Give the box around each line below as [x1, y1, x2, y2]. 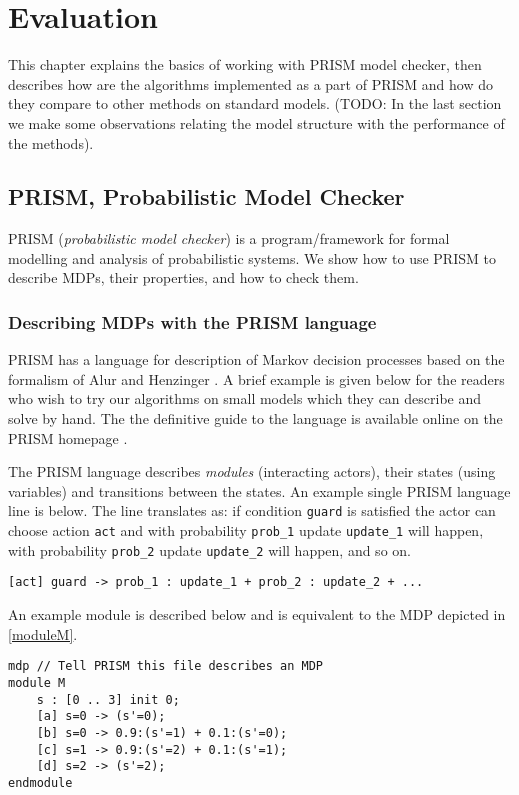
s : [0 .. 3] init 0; [36, 692, 180, 707]
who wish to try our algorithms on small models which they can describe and [8, 388, 482, 409]
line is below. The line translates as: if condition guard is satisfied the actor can [8, 500, 496, 521]
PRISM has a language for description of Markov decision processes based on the [8, 349, 505, 370]
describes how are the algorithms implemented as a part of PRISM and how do [8, 73, 494, 94]
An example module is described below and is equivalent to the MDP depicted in [8, 604, 506, 625]
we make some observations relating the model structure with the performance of [8, 112, 505, 133]
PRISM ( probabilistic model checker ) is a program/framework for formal [8, 228, 450, 249]
